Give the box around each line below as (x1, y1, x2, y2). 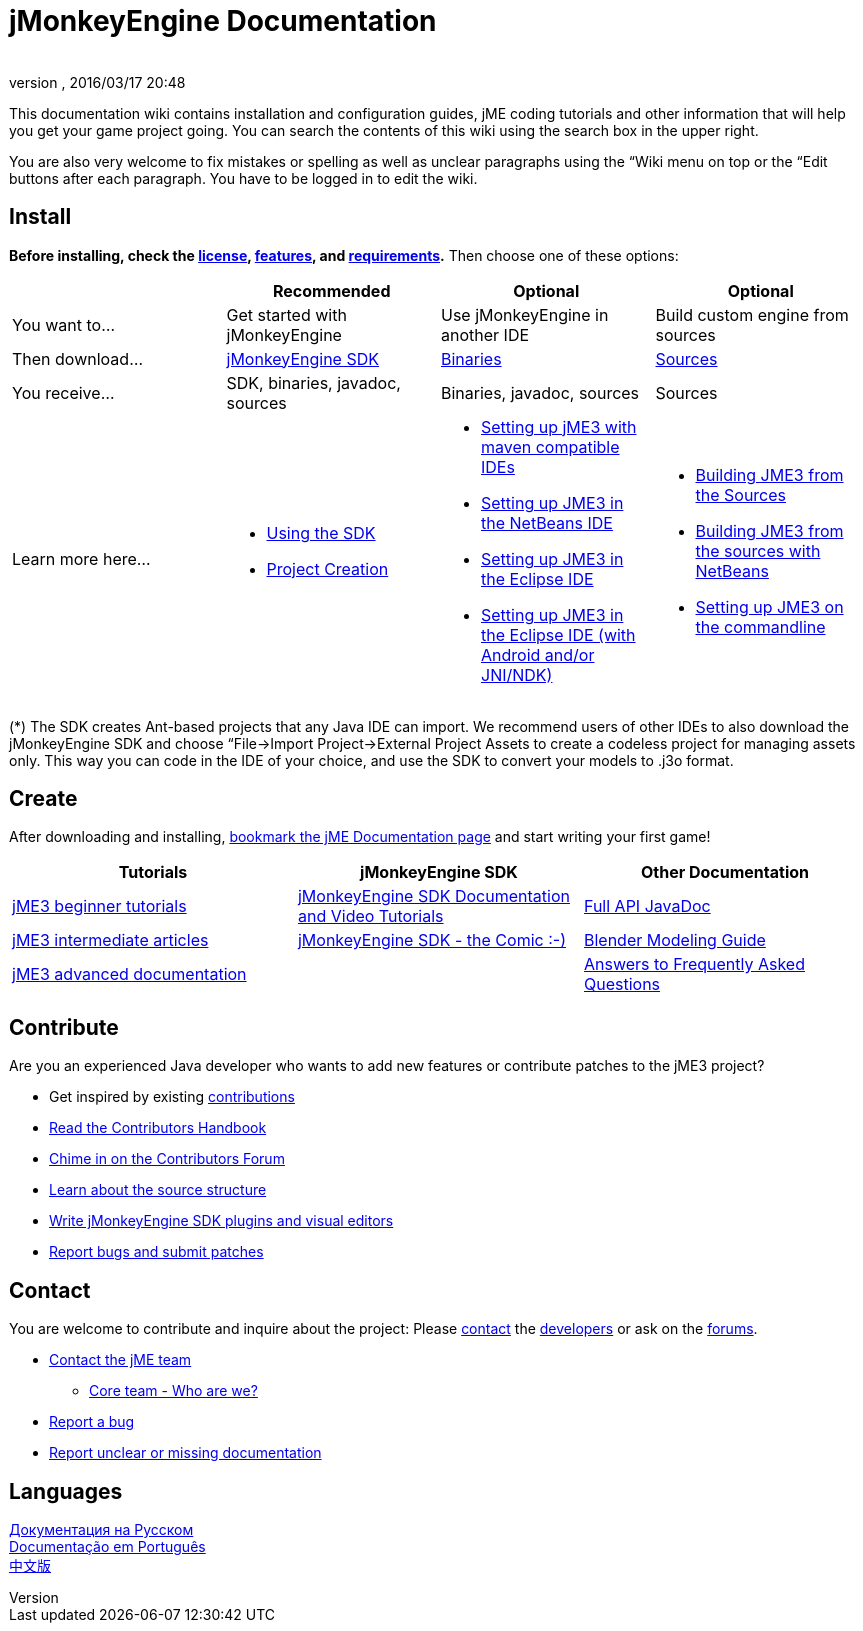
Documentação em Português (9, 1537, 206, 1555)
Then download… (12, 348, 143, 369)
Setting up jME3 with (481, 416, 637, 437)
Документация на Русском (9, 1520, 194, 1538)
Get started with (226, 304, 347, 325)
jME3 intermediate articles (12, 930, 209, 951)
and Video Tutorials (297, 906, 444, 927)
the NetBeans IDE (481, 512, 613, 533)
